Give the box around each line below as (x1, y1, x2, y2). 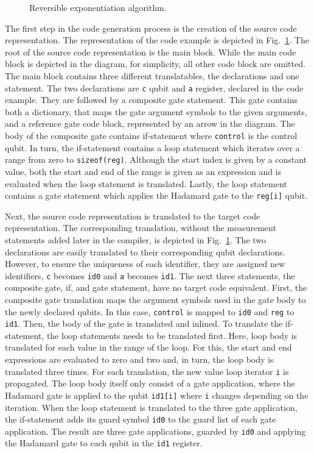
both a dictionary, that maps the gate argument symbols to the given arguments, (5, 105, 307, 118)
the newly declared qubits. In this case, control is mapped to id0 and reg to (5, 305, 295, 318)
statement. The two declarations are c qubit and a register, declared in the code (5, 81, 304, 94)
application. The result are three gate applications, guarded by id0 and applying (5, 424, 306, 437)
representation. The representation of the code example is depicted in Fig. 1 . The (5, 34, 309, 46)
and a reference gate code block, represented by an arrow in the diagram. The (5, 117, 295, 130)
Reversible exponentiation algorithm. (29, 1, 167, 13)
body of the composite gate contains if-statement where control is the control (5, 129, 298, 141)
